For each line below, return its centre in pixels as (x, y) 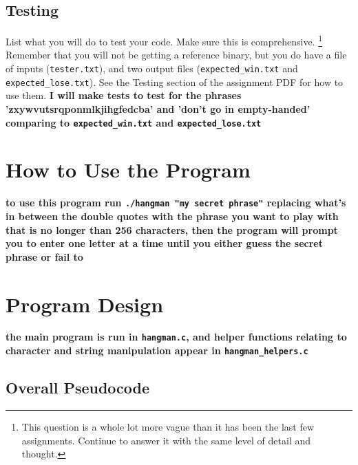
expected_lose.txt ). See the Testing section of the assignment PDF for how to (175, 82)
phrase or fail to (44, 256)
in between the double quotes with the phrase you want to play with (172, 216)
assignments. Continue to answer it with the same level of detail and (166, 440)
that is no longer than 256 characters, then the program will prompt (172, 229)
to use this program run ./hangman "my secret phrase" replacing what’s (176, 203)
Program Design (85, 304)
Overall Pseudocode (78, 388)
